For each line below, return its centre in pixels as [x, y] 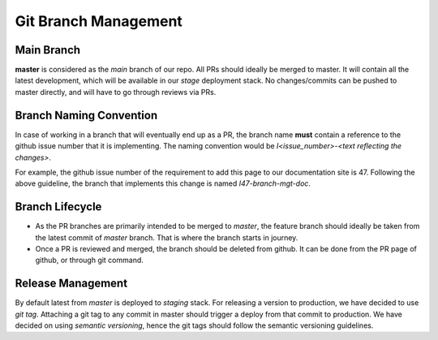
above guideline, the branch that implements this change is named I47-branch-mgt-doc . [163, 183]
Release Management [71, 284]
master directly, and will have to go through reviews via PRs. [116, 92]
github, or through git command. [89, 260]
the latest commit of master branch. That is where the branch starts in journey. [167, 237]
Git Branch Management [99, 21]
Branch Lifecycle [58, 207]
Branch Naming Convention [86, 115]
